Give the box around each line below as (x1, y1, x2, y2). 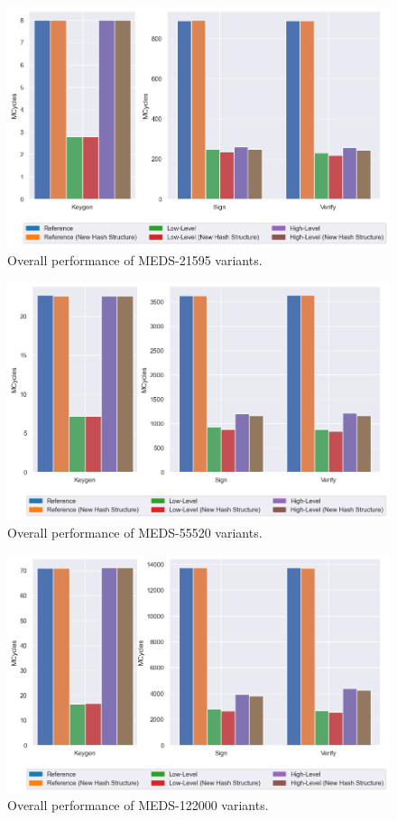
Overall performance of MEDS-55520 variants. (7, 523, 263, 542)
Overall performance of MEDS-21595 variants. (7, 251, 263, 270)
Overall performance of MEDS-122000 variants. (7, 796, 269, 815)
